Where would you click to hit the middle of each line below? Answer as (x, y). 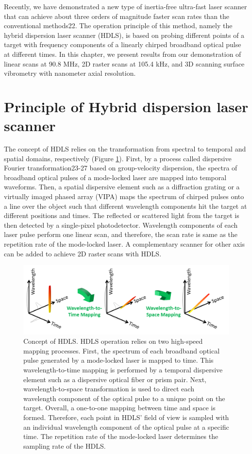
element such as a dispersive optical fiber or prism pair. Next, (115, 379)
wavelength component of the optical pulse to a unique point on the (124, 398)
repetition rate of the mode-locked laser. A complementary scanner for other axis (124, 244)
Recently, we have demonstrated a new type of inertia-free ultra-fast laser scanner (126, 6)
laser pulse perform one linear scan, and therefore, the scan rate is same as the (121, 234)
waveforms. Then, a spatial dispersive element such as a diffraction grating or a (122, 187)
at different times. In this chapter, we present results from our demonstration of (123, 54)
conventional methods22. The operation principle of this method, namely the (118, 25)
